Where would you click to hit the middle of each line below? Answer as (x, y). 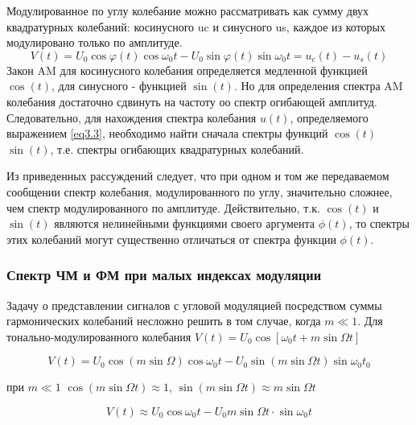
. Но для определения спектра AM (318, 86)
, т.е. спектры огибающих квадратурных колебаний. (177, 149)
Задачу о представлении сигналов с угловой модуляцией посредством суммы (194, 305)
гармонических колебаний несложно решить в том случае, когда (164, 321)
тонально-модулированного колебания (99, 336)
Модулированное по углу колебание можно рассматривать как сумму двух (188, 10)
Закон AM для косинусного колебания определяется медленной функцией (187, 70)
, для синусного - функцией (119, 86)
